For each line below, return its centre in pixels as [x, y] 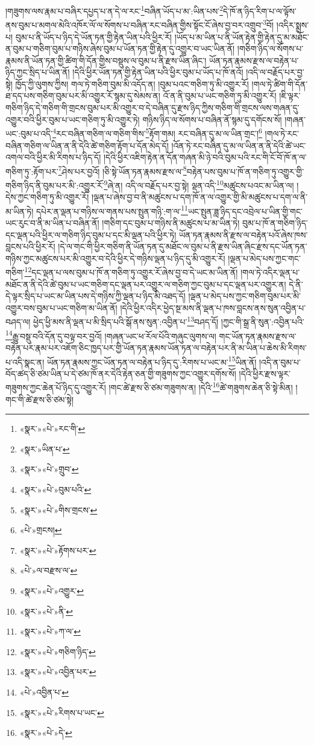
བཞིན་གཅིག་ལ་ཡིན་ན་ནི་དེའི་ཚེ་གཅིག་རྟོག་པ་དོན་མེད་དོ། [87, 145]
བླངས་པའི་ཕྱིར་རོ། [30, 246]
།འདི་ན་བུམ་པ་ [280, 362]
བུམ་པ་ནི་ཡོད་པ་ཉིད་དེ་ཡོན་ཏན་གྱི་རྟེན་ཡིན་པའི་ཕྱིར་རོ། [93, 36]
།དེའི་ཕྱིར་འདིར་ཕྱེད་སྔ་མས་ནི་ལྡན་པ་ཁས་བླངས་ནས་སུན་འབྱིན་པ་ [213, 307]
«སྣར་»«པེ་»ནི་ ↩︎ [46, 611]
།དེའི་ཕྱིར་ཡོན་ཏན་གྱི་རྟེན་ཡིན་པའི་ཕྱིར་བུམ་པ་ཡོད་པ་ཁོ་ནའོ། [158, 72]
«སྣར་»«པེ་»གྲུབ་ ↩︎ [49, 469]
